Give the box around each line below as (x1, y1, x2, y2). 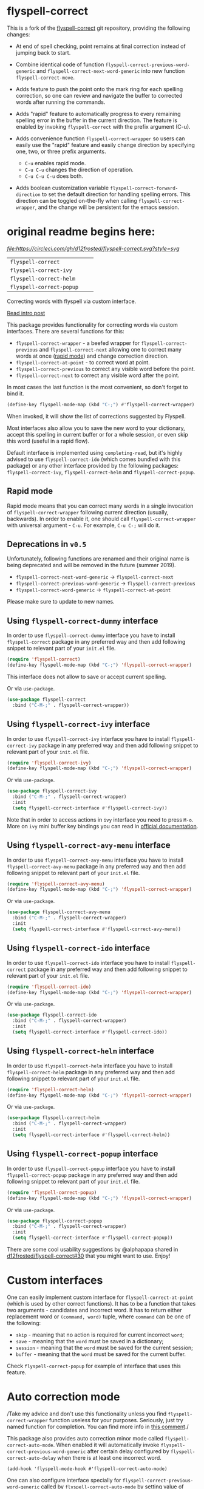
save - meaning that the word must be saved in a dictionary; (15, 1337, 164, 1344)
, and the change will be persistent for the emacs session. (35, 203, 180, 211)
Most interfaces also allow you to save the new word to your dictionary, (7, 424, 186, 432)
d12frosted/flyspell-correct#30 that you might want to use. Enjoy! (7, 1252, 171, 1259)
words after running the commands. (15, 98, 106, 106)
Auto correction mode (7, 1390, 120, 1404)
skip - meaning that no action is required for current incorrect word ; (15, 1331, 185, 1338)
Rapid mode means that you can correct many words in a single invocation (7, 502, 194, 509)
